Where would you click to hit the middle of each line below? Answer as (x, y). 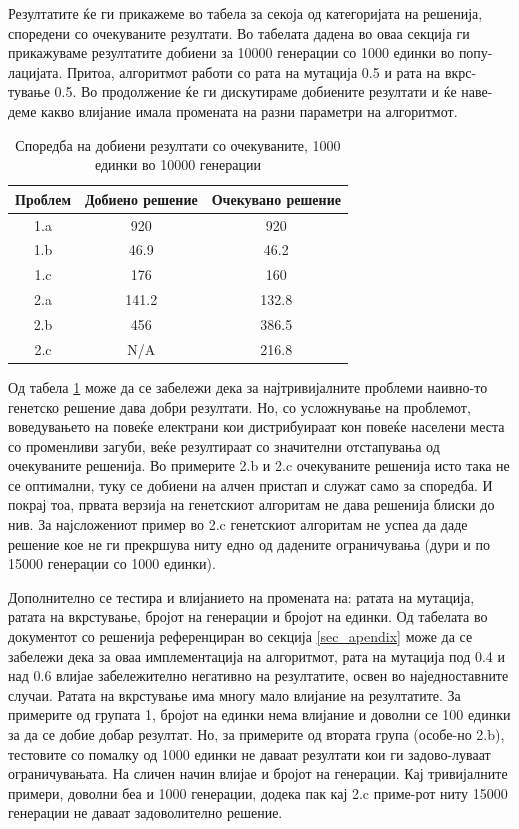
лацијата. (35, 71)
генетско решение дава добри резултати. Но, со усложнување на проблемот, (239, 406)
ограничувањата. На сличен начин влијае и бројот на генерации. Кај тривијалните (258, 773)
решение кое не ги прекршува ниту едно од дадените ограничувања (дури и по (249, 543)
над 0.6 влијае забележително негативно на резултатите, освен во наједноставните (258, 675)
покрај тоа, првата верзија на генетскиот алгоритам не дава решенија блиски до (251, 504)
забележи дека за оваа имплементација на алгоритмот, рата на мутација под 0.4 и (256, 655)
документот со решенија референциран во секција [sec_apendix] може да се (240, 636)
